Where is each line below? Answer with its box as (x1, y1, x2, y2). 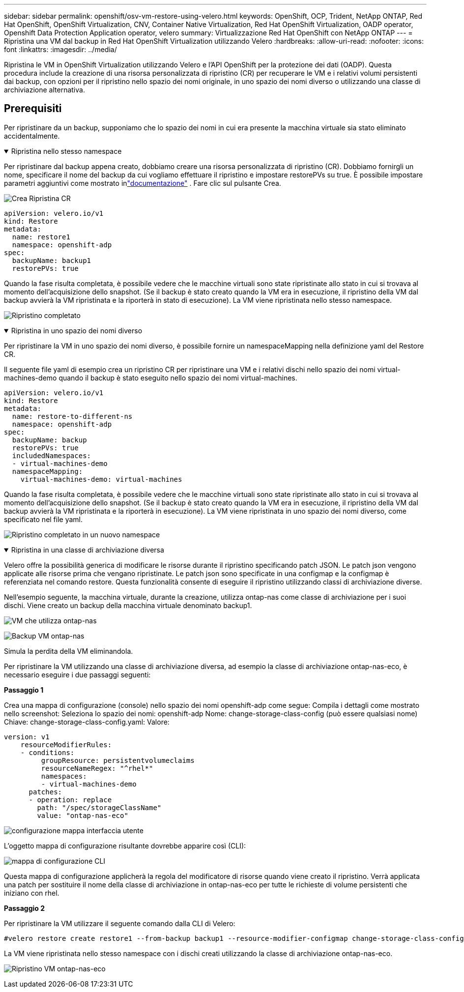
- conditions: (20, 748, 75, 757)
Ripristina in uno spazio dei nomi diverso (11, 326, 143, 335)
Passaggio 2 (4, 904, 45, 912)
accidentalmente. (4, 131, 60, 140)
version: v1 (4, 732, 50, 741)
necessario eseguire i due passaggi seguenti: (4, 670, 151, 679)
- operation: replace (29, 795, 112, 804)
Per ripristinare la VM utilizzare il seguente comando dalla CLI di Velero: (4, 919, 235, 928)
